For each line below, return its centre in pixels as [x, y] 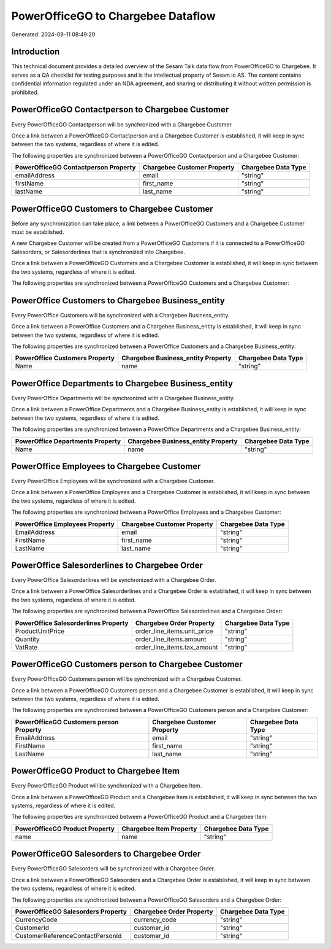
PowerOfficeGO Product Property [65, 829]
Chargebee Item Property [159, 829]
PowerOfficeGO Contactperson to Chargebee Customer [120, 110]
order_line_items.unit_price [174, 631]
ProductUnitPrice [40, 631]
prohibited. [25, 92]
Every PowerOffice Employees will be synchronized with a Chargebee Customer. [113, 481]
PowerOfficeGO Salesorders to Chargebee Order [106, 854]
